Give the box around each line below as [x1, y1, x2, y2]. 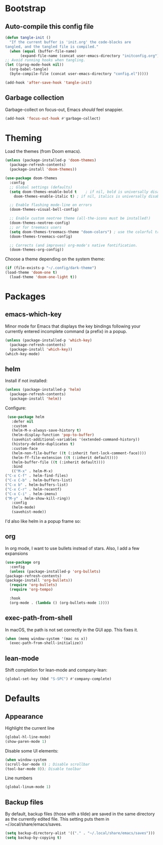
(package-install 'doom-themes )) [9, 167, 77, 172]
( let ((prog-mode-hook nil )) [5, 62, 64, 67]
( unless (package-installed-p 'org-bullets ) [9, 569, 101, 574]
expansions [5, 551, 28, 556]
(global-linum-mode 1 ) [5, 785, 51, 790]
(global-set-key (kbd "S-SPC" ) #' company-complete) [5, 677, 112, 681]
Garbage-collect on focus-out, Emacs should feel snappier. [5, 107, 124, 112]
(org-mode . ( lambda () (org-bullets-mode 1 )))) [9, 600, 110, 605]
